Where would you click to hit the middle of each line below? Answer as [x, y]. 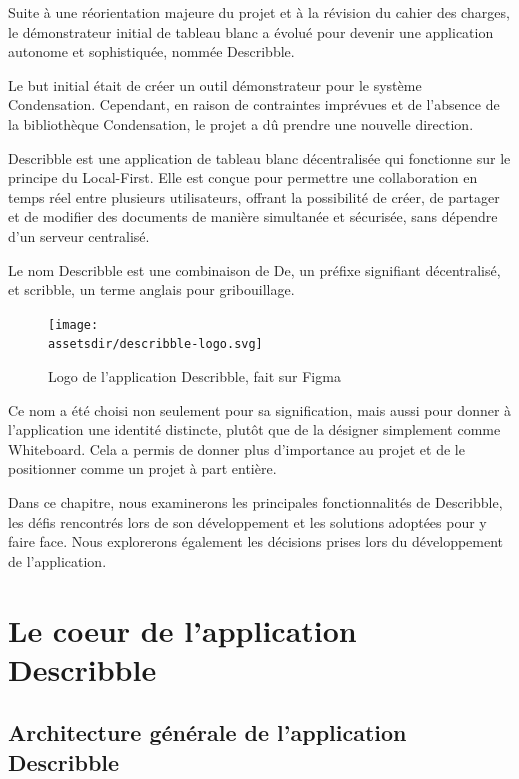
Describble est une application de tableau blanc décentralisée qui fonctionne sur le [259, 157]
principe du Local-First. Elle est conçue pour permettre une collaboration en [243, 177]
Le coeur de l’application [182, 629]
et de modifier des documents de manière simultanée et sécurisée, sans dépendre [253, 216]
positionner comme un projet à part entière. [142, 468]
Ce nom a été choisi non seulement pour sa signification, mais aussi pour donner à [260, 409]
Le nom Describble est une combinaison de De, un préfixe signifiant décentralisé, [254, 269]
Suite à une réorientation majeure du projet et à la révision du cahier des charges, [259, 12]
